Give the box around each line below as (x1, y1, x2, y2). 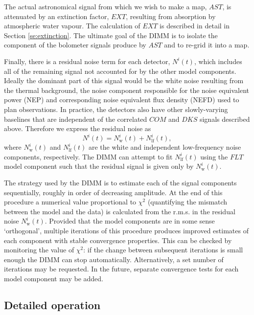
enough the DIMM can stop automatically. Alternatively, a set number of (4, 254, 224, 264)
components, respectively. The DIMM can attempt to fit (4, 151, 173, 161)
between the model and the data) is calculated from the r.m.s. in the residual (4, 206, 235, 216)
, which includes (194, 56, 242, 66)
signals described (199, 113, 250, 124)
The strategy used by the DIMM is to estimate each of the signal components (4, 178, 237, 187)
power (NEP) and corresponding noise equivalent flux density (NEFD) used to (4, 94, 239, 105)
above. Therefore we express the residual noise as (4, 123, 151, 134)
